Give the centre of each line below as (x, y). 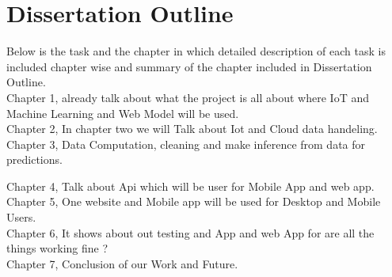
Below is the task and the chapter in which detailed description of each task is (196, 51)
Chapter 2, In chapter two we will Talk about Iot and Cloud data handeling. (192, 129)
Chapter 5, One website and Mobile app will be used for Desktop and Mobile (194, 201)
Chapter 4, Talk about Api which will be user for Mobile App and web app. (190, 186)
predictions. (34, 159)
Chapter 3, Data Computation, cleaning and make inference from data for (186, 144)
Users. (21, 217)
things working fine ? (57, 248)
